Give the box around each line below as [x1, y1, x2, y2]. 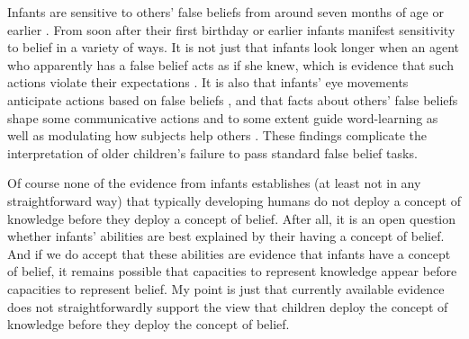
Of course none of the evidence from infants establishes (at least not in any [7, 174, 421, 192]
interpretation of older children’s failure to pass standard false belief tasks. [7, 143, 418, 162]
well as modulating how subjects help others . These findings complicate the [7, 126, 427, 145]
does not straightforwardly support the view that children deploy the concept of [7, 297, 448, 316]
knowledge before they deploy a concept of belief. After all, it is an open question [7, 209, 456, 227]
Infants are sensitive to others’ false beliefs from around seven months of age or [7, 3, 444, 21]
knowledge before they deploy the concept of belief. [7, 315, 290, 334]
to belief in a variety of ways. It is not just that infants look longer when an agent [7, 38, 460, 57]
